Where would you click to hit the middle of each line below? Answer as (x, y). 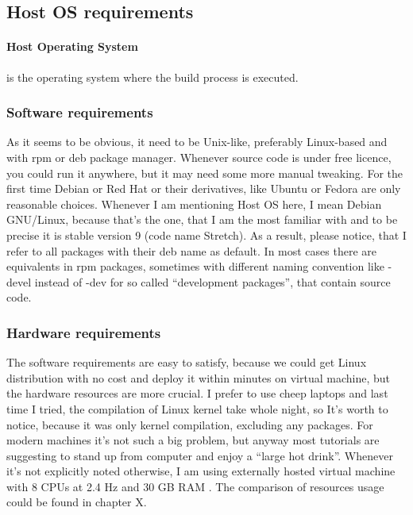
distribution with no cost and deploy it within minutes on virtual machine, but (198, 377)
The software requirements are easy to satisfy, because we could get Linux (187, 362)
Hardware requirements (84, 332)
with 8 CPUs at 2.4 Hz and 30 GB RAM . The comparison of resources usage (195, 486)
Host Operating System (72, 46)
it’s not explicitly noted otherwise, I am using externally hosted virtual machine (201, 471)
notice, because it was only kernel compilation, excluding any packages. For (190, 424)
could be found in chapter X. (77, 502)
